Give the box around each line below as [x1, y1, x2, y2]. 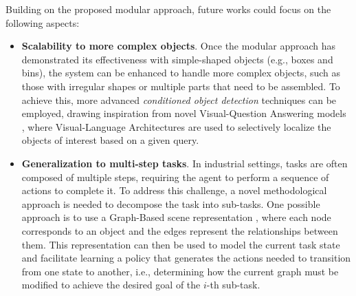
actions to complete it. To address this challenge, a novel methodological [21, 183, 327, 198]
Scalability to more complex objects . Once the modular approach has [21, 39, 336, 53]
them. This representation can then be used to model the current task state [21, 237, 340, 251]
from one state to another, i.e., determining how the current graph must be [21, 264, 339, 278]
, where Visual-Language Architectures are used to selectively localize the [21, 119, 331, 134]
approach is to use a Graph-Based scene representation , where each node [21, 210, 331, 224]
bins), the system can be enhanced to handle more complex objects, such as [21, 65, 341, 80]
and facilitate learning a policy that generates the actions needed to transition [21, 251, 351, 265]
